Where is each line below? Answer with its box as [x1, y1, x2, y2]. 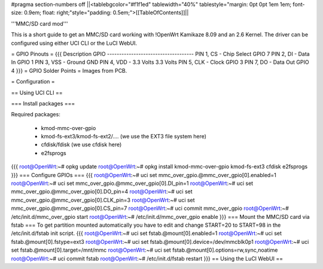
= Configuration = [11, 78, 55, 85]
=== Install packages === [11, 100, 75, 107]
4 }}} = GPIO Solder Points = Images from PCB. [11, 67, 127, 74]
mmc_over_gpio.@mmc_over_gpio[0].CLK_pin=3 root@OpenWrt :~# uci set [11, 196, 195, 203]
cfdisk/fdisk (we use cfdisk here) [41, 141, 122, 149]
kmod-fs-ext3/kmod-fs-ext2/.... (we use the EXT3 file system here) [41, 133, 206, 140]
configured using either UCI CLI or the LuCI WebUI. [11, 39, 138, 47]
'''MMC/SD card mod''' [11, 20, 68, 27]
